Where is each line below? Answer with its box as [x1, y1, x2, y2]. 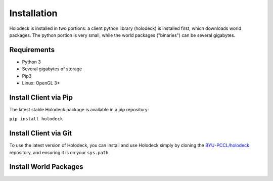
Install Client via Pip [9, 93, 73, 102]
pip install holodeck [9, 116, 63, 122]
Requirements [9, 46, 55, 54]
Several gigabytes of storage [22, 66, 82, 72]
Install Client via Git [9, 129, 72, 138]
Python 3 [22, 59, 41, 65]
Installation [9, 8, 58, 19]
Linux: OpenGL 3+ [22, 80, 60, 86]
